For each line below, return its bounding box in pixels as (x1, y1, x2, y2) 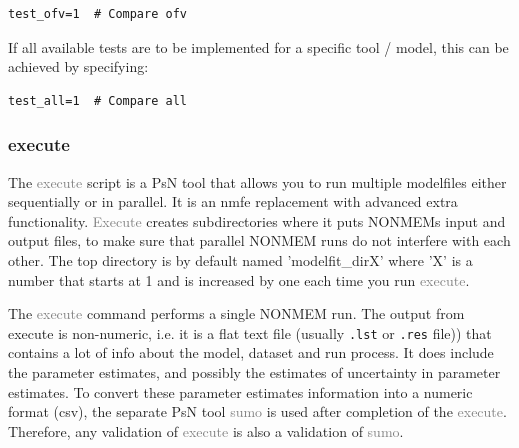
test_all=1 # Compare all (8, 93, 187, 108)
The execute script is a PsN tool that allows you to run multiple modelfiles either (8, 171, 507, 192)
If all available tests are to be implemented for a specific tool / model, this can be (8, 36, 509, 57)
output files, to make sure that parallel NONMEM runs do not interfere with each (8, 230, 511, 251)
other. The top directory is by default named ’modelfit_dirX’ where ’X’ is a (8, 249, 473, 270)
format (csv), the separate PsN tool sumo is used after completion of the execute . (8, 401, 507, 422)
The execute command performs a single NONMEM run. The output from (8, 303, 465, 324)
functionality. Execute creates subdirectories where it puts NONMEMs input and (8, 210, 506, 231)
